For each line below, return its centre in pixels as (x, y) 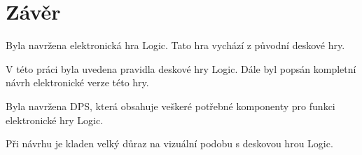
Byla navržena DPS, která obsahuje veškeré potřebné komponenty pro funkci (170, 106)
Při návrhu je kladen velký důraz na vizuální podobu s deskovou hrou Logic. (169, 143)
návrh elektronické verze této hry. (77, 82)
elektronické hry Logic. (55, 120)
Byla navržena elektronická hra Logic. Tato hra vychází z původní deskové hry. (175, 45)
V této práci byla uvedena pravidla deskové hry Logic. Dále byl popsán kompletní (181, 68)
